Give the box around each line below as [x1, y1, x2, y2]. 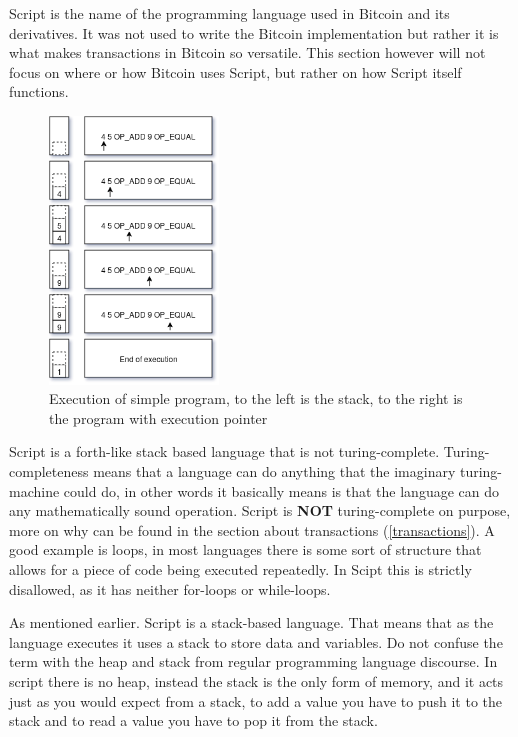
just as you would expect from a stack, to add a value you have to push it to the [9, 690, 503, 711]
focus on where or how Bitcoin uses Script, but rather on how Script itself [9, 61, 462, 82]
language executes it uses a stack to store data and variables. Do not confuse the [9, 631, 503, 652]
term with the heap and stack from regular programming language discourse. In [9, 651, 498, 672]
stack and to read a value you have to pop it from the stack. [9, 710, 378, 731]
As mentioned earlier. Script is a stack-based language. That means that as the [9, 612, 494, 633]
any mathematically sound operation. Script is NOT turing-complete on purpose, [9, 500, 511, 521]
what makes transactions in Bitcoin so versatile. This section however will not [9, 42, 486, 63]
